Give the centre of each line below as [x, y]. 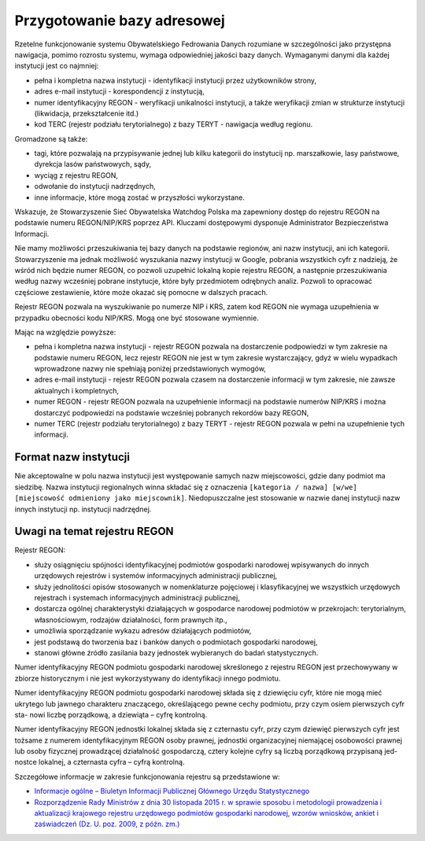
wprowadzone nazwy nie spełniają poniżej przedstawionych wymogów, [150, 369]
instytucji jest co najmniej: [57, 66]
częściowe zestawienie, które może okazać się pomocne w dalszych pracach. [141, 292]
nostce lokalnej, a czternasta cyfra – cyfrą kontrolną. [100, 762]
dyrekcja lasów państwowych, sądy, [93, 164]
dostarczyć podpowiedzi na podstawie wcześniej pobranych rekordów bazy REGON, [172, 412]
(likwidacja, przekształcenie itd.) [87, 113]
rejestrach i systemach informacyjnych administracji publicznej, [137, 597]
